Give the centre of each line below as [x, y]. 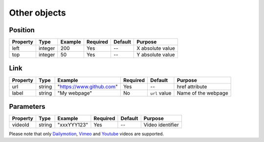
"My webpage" [75, 93]
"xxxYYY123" [73, 125]
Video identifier [161, 125]
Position [22, 30]
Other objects [37, 13]
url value [161, 93]
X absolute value [156, 48]
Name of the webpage [202, 93]
